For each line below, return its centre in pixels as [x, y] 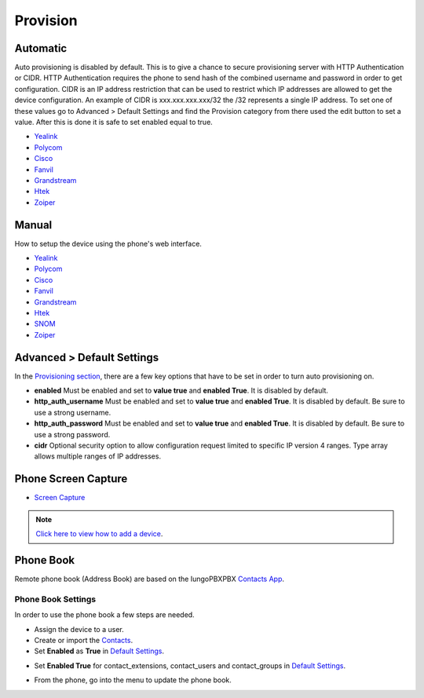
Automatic [41, 48]
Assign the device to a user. [79, 629]
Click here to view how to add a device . [99, 534]
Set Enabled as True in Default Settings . [99, 651]
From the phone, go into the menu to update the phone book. [133, 680]
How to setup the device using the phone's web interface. [108, 243]
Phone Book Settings [55, 599]
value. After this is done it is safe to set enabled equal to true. [114, 122]
